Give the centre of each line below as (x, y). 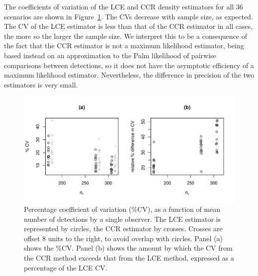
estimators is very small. (41, 84)
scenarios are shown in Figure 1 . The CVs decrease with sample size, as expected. (129, 16)
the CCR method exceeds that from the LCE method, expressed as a (129, 257)
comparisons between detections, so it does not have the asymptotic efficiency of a (129, 65)
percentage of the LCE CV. (66, 267)
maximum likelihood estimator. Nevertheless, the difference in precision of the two (129, 75)
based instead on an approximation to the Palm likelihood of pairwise (110, 55)
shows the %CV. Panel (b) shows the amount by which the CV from (128, 248)
